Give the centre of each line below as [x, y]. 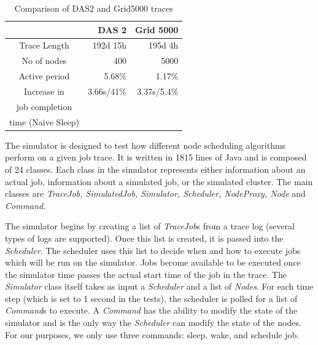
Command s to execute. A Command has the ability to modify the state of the [151, 310]
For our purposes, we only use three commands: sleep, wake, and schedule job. [152, 334]
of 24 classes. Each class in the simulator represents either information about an [155, 169]
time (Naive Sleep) [44, 121]
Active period [44, 76]
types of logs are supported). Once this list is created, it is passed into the [144, 238]
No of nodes [44, 61]
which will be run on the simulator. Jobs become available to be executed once [153, 262]
